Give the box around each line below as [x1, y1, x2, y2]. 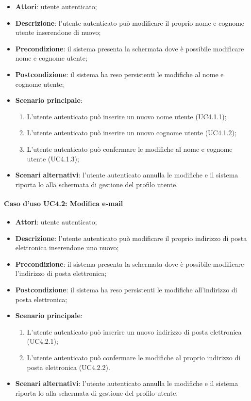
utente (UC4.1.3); [27, 153, 79, 163]
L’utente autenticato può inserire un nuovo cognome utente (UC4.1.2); [27, 128, 236, 138]
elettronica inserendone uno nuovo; [15, 242, 119, 253]
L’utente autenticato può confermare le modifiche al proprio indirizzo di [27, 353, 241, 363]
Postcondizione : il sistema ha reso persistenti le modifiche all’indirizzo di [15, 285, 237, 295]
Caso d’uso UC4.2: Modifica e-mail [4, 198, 123, 208]
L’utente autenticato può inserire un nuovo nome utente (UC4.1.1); [27, 111, 227, 121]
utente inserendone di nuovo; [15, 27, 101, 37]
